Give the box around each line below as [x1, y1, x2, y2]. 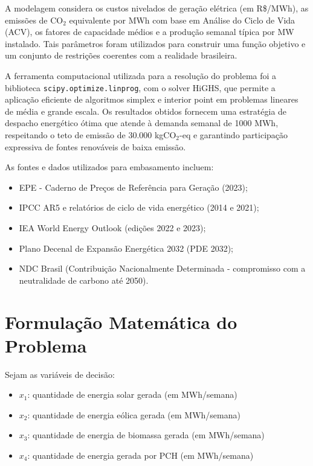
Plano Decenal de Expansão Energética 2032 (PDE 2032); [19, 241, 234, 254]
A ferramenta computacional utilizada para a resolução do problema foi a [5, 69, 277, 81]
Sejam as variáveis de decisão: [5, 368, 115, 380]
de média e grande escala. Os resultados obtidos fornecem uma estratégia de [5, 104, 287, 117]
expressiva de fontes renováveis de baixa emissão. [5, 140, 186, 153]
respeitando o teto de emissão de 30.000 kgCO [5, 129, 176, 141]
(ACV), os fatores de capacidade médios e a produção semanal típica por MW [5, 25, 294, 38]
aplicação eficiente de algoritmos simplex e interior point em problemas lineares [5, 93, 298, 106]
